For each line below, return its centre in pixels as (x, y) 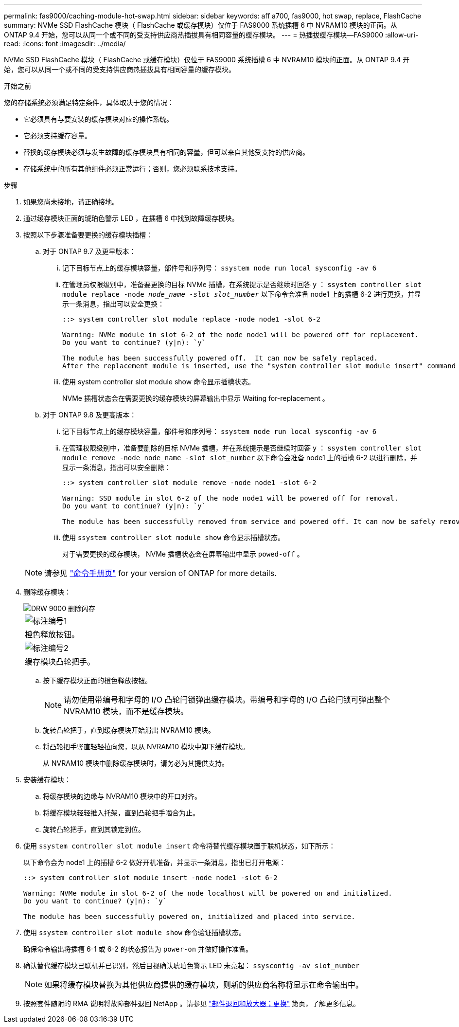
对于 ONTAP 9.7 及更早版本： (89, 251)
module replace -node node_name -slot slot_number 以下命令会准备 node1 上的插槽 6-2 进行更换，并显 (242, 294)
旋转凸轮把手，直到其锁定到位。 (94, 829)
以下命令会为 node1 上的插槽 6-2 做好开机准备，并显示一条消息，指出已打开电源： (155, 862)
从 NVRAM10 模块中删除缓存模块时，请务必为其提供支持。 (136, 763)
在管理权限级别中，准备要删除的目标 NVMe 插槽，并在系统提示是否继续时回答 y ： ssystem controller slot (242, 448)
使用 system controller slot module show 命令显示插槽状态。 (159, 382)
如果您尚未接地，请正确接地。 (71, 202)
